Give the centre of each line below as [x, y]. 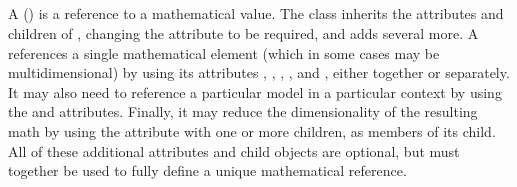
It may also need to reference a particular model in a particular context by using [255, 91]
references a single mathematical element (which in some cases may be [224, 52]
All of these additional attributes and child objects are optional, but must [234, 150]
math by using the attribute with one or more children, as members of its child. [252, 130]
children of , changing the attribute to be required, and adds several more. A [243, 32]
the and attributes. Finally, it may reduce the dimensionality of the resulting [243, 111]
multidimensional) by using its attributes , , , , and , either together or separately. [259, 72]
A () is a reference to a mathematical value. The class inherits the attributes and [256, 13]
